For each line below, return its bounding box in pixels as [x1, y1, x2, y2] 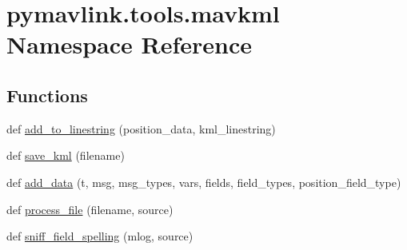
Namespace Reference [6, 28, 252, 61]
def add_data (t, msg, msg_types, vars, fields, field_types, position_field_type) [6, 173, 401, 190]
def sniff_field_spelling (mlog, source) [6, 228, 194, 244]
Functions [6, 82, 88, 107]
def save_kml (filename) [6, 147, 125, 164]
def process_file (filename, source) [6, 200, 174, 217]
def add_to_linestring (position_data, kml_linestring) [6, 120, 276, 137]
